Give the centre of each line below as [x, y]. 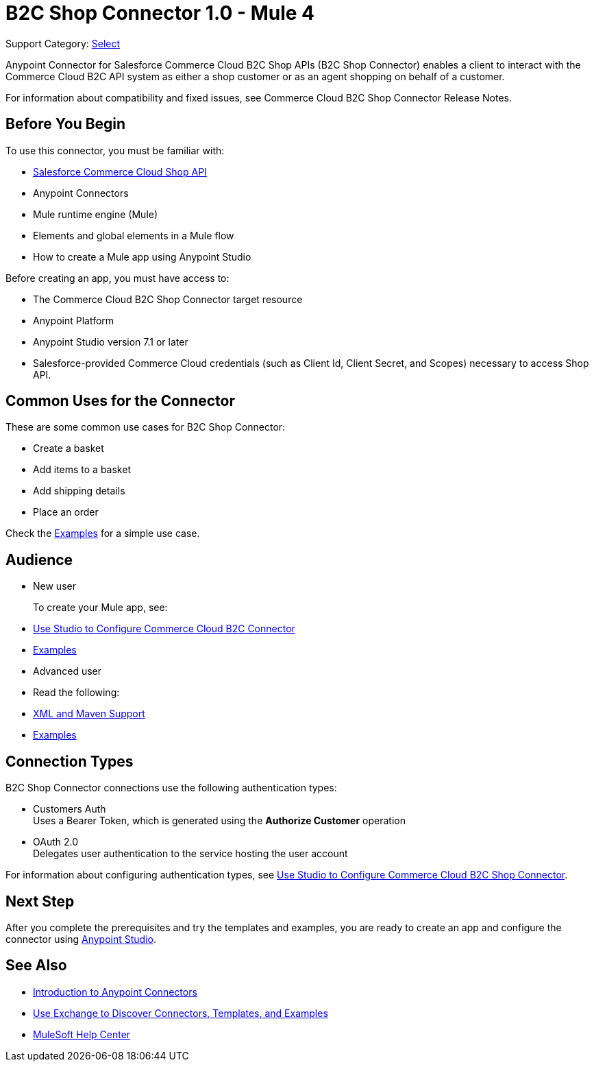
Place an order [66, 512]
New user [54, 586]
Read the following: [76, 693]
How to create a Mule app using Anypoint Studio [142, 256]
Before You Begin [66, 124]
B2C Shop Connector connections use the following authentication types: [171, 788]
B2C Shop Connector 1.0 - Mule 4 [160, 13]
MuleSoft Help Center [82, 1034]
